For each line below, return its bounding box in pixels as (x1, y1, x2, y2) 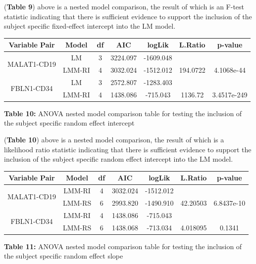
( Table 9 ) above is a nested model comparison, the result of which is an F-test (4, 1, 245, 11)
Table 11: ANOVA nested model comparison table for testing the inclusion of (4, 241, 242, 251)
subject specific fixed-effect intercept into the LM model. (4, 21, 176, 31)
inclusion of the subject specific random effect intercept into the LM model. (4, 154, 233, 164)
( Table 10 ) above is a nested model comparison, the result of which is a (4, 134, 224, 144)
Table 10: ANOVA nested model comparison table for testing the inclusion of (4, 108, 242, 118)
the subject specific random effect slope (4, 251, 123, 261)
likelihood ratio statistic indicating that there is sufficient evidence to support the (4, 144, 252, 154)
